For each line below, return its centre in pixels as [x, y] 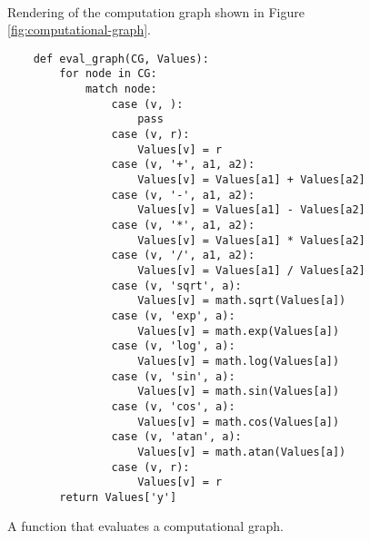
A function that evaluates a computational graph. [145, 526]
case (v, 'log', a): [173, 346]
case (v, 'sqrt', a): [176, 285]
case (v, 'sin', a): [173, 376]
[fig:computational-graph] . [79, 30]
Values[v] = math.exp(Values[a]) [239, 331]
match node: [121, 89]
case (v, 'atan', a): [176, 437]
